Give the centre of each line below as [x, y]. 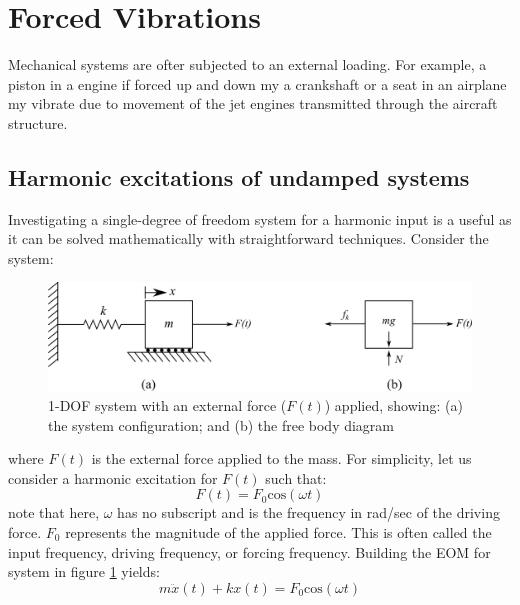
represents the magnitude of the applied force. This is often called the [278, 531]
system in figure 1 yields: [84, 571]
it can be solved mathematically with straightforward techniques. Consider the [248, 238]
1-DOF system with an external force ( [167, 404]
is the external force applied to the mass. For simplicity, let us [281, 458]
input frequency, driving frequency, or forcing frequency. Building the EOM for [249, 551]
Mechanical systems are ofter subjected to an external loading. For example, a [247, 64]
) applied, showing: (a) [393, 404]
